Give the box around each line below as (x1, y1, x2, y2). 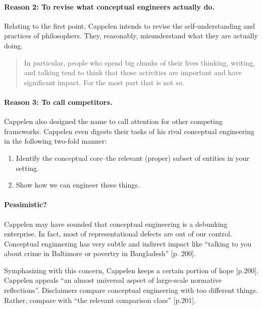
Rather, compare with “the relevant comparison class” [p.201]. (4, 294, 196, 305)
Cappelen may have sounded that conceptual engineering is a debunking (4, 218, 228, 229)
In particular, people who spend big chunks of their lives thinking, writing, (24, 57, 255, 68)
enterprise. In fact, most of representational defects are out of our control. (4, 228, 232, 239)
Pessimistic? (4, 199, 47, 210)
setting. (16, 162, 39, 173)
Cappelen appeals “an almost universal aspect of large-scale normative (4, 275, 222, 285)
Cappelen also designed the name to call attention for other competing (4, 116, 223, 127)
